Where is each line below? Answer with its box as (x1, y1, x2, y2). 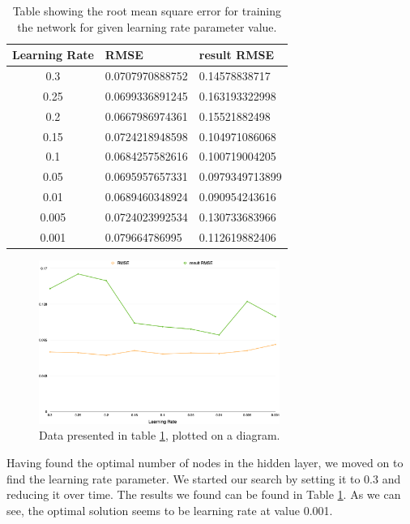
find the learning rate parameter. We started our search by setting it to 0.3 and (6, 470, 401, 487)
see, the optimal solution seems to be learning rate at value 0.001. (6, 501, 333, 518)
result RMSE (199, 46, 275, 63)
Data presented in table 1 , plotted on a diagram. (39, 427, 280, 444)
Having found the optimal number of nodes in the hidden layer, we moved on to (6, 454, 404, 471)
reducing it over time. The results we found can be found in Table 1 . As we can (6, 486, 401, 503)
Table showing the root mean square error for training (12, 2, 282, 19)
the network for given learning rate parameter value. (17, 18, 277, 35)
